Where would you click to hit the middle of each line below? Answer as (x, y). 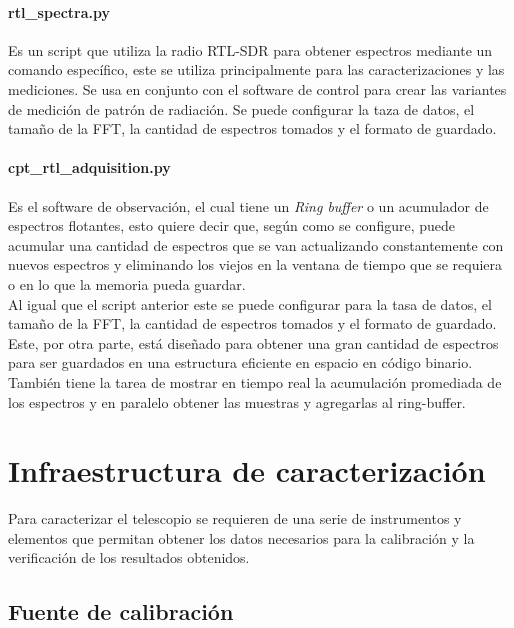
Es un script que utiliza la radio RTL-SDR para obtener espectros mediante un (250, 49)
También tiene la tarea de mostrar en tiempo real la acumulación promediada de (255, 381)
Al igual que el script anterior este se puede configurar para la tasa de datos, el (250, 303)
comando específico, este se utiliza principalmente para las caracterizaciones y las (256, 69)
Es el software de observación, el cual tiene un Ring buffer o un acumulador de (248, 205)
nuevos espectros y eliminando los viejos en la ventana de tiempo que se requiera (255, 264)
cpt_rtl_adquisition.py (89, 167)
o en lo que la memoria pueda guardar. (127, 283)
